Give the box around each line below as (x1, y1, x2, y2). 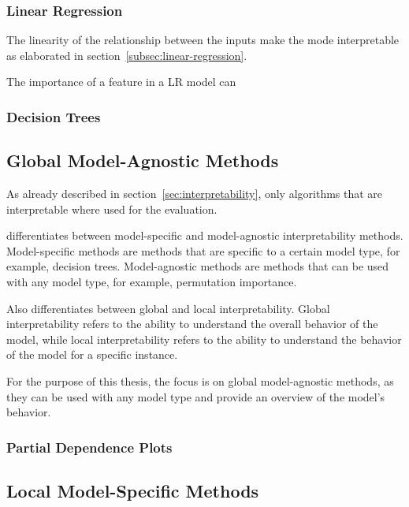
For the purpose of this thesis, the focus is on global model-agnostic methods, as (6, 372, 394, 389)
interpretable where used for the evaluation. (6, 200, 218, 217)
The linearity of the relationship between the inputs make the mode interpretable (6, 32, 400, 48)
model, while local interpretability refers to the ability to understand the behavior (6, 330, 402, 347)
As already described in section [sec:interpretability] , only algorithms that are (6, 185, 383, 202)
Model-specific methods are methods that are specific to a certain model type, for (6, 242, 400, 259)
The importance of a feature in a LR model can (6, 73, 236, 90)
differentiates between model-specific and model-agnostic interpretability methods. (6, 227, 403, 244)
